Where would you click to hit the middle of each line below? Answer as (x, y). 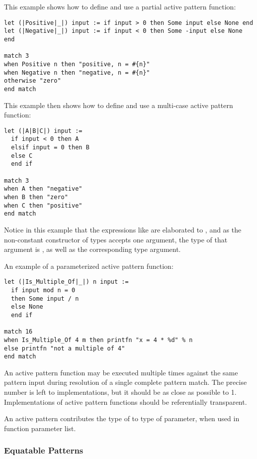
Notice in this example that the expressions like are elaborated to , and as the (123, 229)
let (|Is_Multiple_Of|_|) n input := (66, 282)
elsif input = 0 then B (50, 147)
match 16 (18, 332)
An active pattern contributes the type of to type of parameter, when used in (122, 418)
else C (22, 156)
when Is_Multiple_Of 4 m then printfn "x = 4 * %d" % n (98, 340)
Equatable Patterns (44, 450)
